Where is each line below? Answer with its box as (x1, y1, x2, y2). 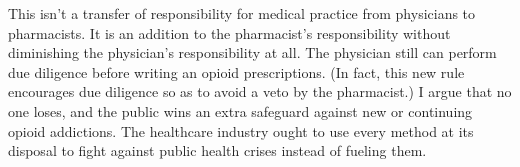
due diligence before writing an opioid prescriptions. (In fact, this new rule (8, 61, 465, 82)
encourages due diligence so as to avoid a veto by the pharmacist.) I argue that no (8, 81, 512, 102)
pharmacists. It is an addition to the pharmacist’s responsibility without (8, 22, 451, 43)
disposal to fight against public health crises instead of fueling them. (8, 140, 427, 161)
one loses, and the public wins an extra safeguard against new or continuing (8, 100, 473, 121)
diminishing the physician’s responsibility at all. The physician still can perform (8, 42, 497, 63)
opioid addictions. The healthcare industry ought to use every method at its (8, 120, 474, 141)
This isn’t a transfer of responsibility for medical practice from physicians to (8, 3, 476, 23)
